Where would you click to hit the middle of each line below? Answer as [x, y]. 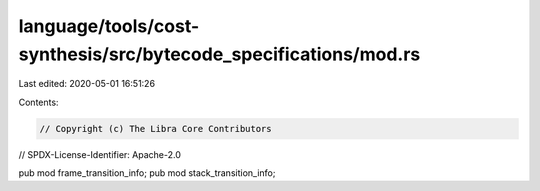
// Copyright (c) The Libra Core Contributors [155, 128]
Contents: [38, 102]
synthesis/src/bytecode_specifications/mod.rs [219, 54]
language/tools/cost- [109, 26]
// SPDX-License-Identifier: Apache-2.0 [100, 154]
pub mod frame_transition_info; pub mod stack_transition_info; [147, 173]
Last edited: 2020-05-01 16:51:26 [86, 84]
